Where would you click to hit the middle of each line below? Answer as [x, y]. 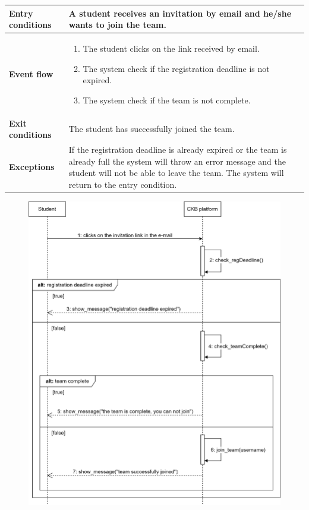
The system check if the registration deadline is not [176, 68]
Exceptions [32, 167]
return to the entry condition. [123, 184]
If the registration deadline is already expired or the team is [178, 149]
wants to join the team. [117, 25]
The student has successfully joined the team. [152, 129]
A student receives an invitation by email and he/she [180, 13]
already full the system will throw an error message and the [177, 161]
